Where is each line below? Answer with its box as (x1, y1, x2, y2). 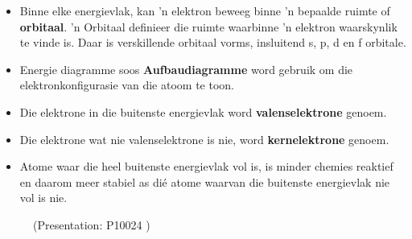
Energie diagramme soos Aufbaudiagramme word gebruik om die (19, 60, 353, 77)
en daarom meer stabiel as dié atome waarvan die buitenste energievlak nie (19, 173, 390, 190)
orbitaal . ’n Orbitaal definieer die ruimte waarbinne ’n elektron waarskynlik (19, 18, 398, 35)
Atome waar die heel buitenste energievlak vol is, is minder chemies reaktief (19, 158, 393, 175)
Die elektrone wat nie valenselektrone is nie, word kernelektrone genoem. (19, 130, 389, 147)
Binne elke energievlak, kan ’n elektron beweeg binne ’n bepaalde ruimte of (19, 2, 390, 19)
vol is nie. (19, 189, 68, 206)
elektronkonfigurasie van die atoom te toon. (19, 76, 234, 93)
